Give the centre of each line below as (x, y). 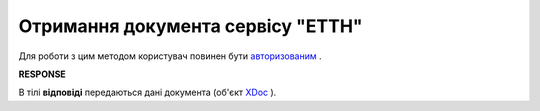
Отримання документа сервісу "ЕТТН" (191, 26)
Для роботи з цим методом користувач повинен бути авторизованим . (170, 56)
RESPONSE (42, 74)
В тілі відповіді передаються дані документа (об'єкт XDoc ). (147, 92)
